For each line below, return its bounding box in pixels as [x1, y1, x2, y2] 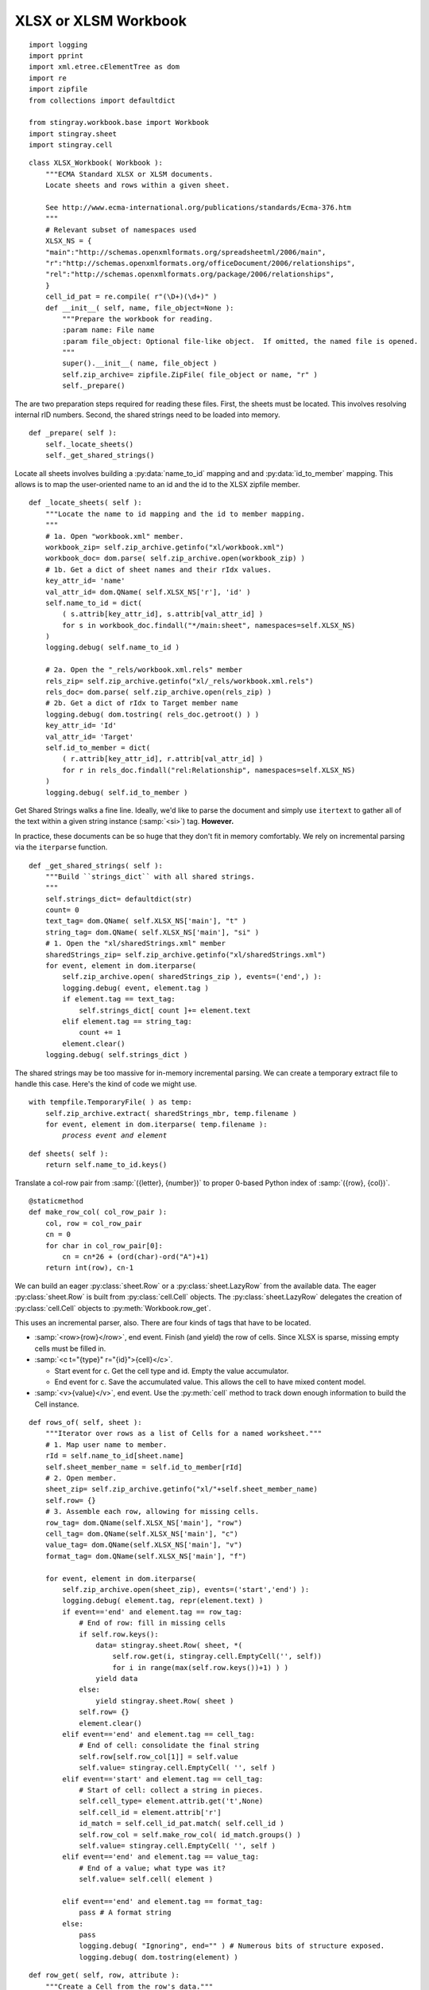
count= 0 [44, 906, 79, 915]
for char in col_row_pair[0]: [44, 1241, 163, 1250]
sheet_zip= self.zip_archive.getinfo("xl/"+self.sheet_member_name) [44, 1485, 318, 1494]
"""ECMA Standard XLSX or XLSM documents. [44, 170, 214, 178]
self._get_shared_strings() [44, 451, 155, 460]
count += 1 [79, 1028, 122, 1037]
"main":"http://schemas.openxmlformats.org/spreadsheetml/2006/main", [44, 248, 327, 256]
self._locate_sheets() [44, 439, 134, 449]
